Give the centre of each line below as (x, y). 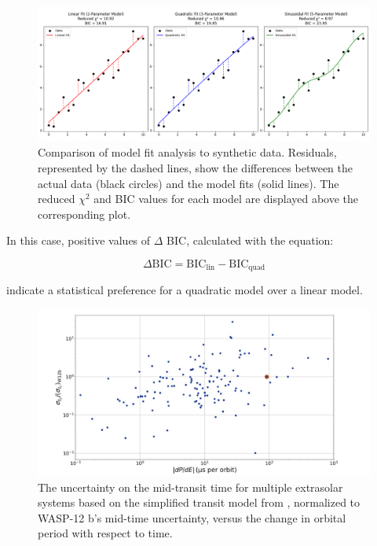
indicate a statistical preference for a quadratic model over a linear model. (185, 290)
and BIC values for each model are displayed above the (226, 199)
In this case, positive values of (79, 240)
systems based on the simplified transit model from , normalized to (199, 502)
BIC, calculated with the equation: (250, 240)
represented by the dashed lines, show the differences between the (196, 168)
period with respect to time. (105, 533)
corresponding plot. (84, 214)
